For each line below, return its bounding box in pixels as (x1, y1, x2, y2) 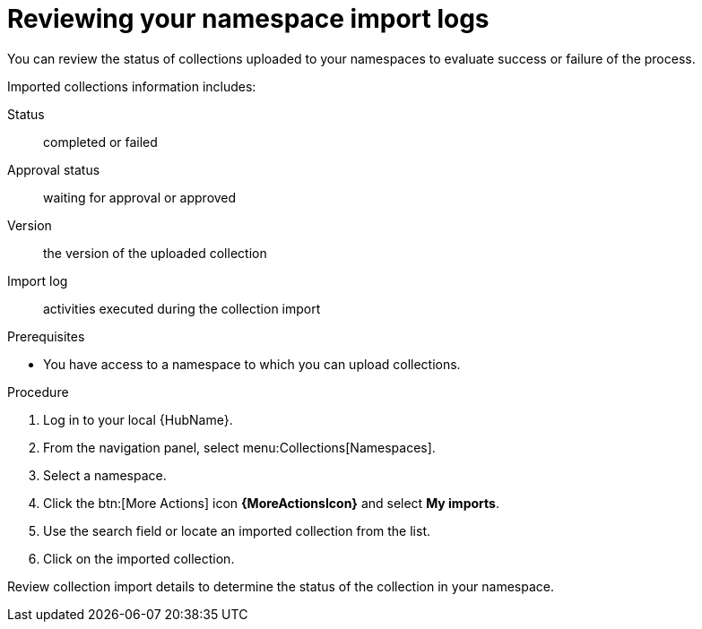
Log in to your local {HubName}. (43, 411, 233, 427)
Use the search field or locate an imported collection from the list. (43, 522, 430, 539)
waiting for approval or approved (43, 189, 237, 205)
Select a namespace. (43, 467, 167, 483)
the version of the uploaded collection (43, 245, 267, 261)
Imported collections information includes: (7, 78, 256, 94)
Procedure (7, 383, 69, 400)
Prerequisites (7, 328, 85, 344)
